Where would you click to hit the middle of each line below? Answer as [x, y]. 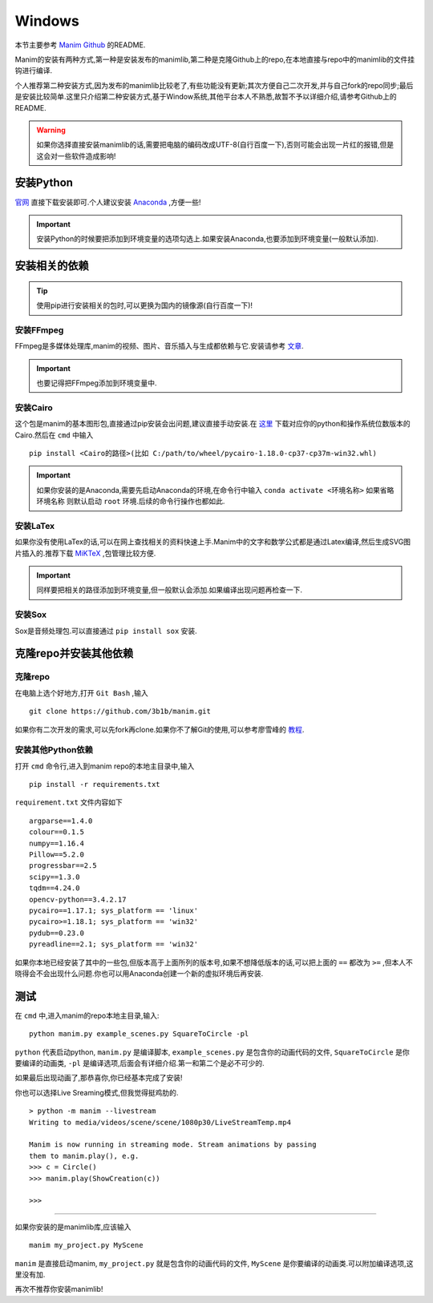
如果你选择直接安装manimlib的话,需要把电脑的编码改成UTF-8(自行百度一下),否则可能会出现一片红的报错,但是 [215, 145]
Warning [51, 130]
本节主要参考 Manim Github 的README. [80, 45]
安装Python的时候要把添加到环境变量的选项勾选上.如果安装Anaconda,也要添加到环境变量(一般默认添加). [207, 239]
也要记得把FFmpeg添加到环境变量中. [97, 383]
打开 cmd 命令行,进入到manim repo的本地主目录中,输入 [105, 766]
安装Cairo [34, 407]
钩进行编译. [34, 71]
